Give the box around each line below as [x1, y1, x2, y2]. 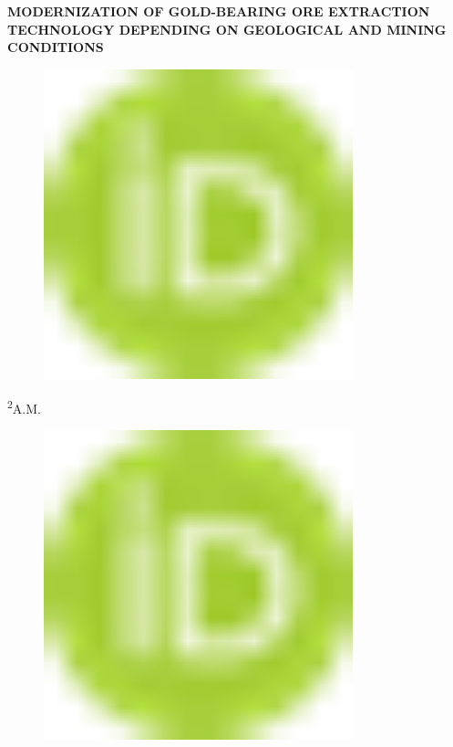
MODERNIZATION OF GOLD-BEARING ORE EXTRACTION [7, 2, 430, 20]
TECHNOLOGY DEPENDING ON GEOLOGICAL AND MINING [7, 19, 447, 38]
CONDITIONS [7, 37, 104, 57]
